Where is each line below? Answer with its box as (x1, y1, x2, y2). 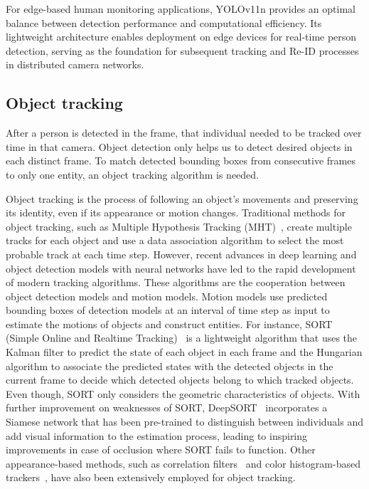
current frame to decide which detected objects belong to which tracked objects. (6, 372, 354, 387)
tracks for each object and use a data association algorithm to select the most (6, 233, 344, 248)
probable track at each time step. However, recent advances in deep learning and (6, 246, 357, 261)
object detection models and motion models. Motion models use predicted (6, 288, 328, 303)
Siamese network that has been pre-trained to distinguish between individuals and (6, 414, 363, 429)
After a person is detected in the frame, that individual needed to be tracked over (6, 125, 362, 140)
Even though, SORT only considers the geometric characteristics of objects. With (6, 386, 360, 401)
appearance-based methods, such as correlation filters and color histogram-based (6, 456, 360, 470)
